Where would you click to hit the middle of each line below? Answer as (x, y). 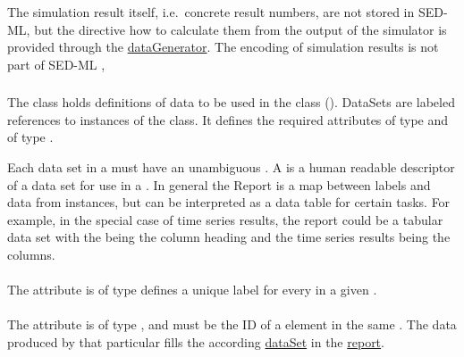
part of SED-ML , (56, 64)
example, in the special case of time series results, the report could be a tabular (225, 219)
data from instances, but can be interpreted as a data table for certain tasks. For (229, 202)
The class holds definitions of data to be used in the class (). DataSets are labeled (231, 102)
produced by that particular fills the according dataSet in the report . (196, 342)
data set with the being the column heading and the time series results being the (229, 237)
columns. (31, 255)
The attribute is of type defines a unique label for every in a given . (192, 290)
